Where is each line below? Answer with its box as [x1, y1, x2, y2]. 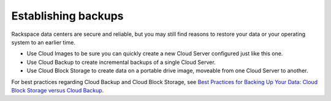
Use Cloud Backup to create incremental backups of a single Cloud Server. [26, 58, 216, 66]
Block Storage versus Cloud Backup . [11, 86, 104, 94]
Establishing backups [11, 9, 124, 23]
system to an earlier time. [11, 38, 76, 46]
